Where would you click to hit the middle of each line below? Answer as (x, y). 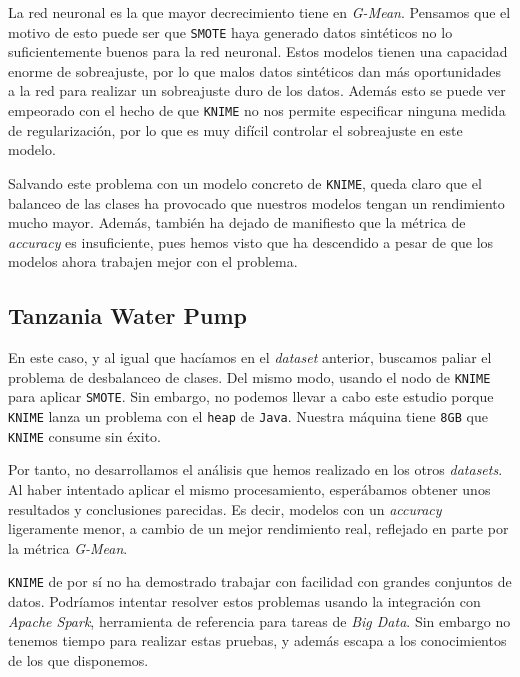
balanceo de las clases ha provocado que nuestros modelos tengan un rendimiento (256, 202)
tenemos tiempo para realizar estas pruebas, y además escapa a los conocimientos (257, 640)
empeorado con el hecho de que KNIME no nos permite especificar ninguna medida (257, 110)
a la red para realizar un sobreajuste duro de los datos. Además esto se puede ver (257, 90)
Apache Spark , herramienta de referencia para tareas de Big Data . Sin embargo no (259, 620)
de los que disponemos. (78, 659)
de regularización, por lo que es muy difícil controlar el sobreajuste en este (235, 129)
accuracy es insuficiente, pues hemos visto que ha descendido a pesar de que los (251, 241)
